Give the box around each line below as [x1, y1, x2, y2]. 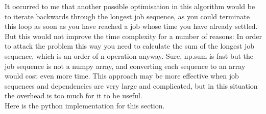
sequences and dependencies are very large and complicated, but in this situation [5, 80, 258, 91]
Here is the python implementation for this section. [5, 100, 165, 110]
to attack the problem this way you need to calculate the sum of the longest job [5, 41, 255, 51]
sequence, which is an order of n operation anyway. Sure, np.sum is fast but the [5, 50, 254, 61]
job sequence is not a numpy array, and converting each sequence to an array [5, 60, 246, 71]
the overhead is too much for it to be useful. [5, 90, 142, 101]
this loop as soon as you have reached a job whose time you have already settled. [5, 21, 258, 31]
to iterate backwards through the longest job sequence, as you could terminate [5, 11, 250, 21]
